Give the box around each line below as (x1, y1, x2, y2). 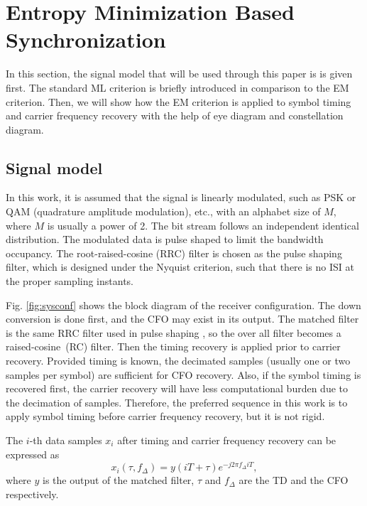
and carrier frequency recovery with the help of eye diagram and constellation (6, 108, 344, 123)
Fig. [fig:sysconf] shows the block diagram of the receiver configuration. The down (6, 297, 361, 312)
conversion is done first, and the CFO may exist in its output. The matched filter (6, 311, 359, 326)
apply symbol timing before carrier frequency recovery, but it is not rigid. (6, 409, 325, 424)
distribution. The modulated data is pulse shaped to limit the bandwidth (6, 232, 324, 247)
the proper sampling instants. (6, 274, 133, 289)
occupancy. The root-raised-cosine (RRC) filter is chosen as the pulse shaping (6, 245, 342, 260)
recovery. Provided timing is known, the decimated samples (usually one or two (6, 353, 351, 368)
